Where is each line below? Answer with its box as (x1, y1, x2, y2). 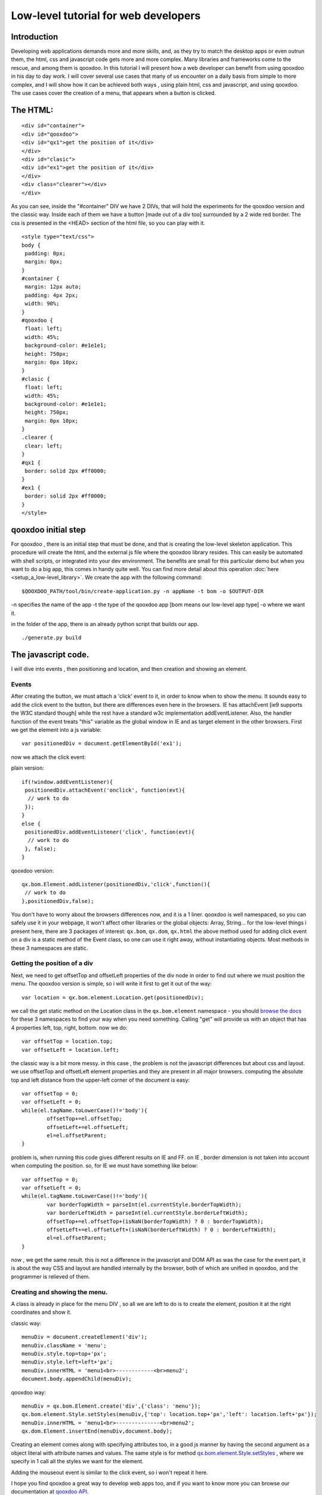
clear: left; (24, 443, 63, 449)
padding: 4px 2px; (24, 292, 79, 298)
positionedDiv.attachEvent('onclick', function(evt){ (24, 786, 185, 794)
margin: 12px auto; (24, 283, 82, 290)
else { (21, 820, 41, 827)
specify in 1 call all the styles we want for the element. (11, 1458, 144, 1465)
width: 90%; (24, 300, 60, 307)
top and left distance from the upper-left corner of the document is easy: (11, 1076, 190, 1084)
